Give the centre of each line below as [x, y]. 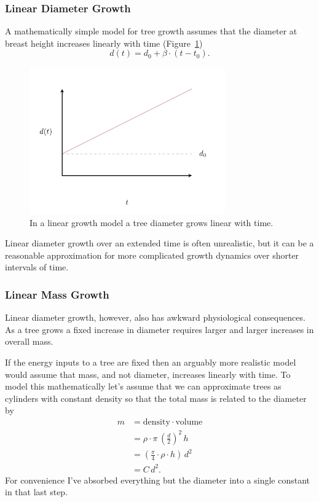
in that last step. [37, 492]
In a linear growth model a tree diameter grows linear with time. [152, 222]
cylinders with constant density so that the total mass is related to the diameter [156, 398]
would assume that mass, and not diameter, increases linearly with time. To [148, 374]
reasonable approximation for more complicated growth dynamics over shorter [152, 255]
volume [189, 422]
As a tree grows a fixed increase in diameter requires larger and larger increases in [159, 329]
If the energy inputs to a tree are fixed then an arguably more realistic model [151, 362]
